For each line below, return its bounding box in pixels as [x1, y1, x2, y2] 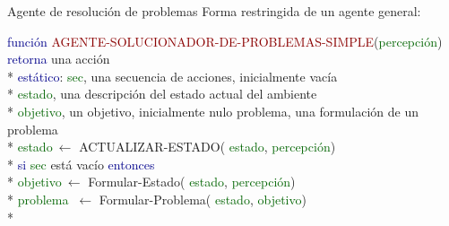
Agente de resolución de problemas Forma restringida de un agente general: [7, 2, 421, 20]
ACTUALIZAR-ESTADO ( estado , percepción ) [79, 137, 336, 156]
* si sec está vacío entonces [7, 154, 155, 173]
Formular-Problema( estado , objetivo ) [99, 189, 307, 208]
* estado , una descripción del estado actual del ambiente [7, 84, 317, 103]
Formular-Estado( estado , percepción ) [88, 172, 296, 191]
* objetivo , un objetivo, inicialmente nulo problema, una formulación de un [7, 101, 419, 120]
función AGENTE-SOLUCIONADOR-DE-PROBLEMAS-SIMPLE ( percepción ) [7, 31, 443, 50]
